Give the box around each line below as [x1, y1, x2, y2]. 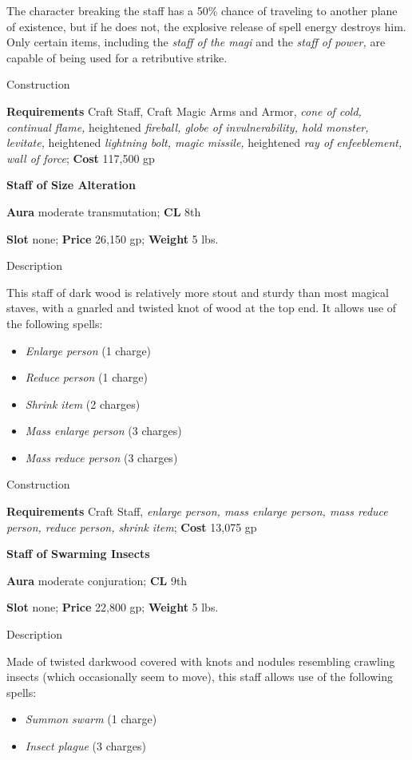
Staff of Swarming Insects [6, 545, 150, 562]
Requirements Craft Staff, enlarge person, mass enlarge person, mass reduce [6, 503, 388, 520]
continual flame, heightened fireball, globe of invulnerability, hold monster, [6, 118, 369, 135]
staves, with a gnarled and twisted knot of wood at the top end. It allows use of [6, 299, 397, 316]
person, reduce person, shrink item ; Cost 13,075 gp [6, 518, 257, 535]
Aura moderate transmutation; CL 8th [6, 203, 201, 220]
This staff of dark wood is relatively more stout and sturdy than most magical [6, 283, 389, 300]
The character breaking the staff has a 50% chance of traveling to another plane [6, 2, 398, 18]
